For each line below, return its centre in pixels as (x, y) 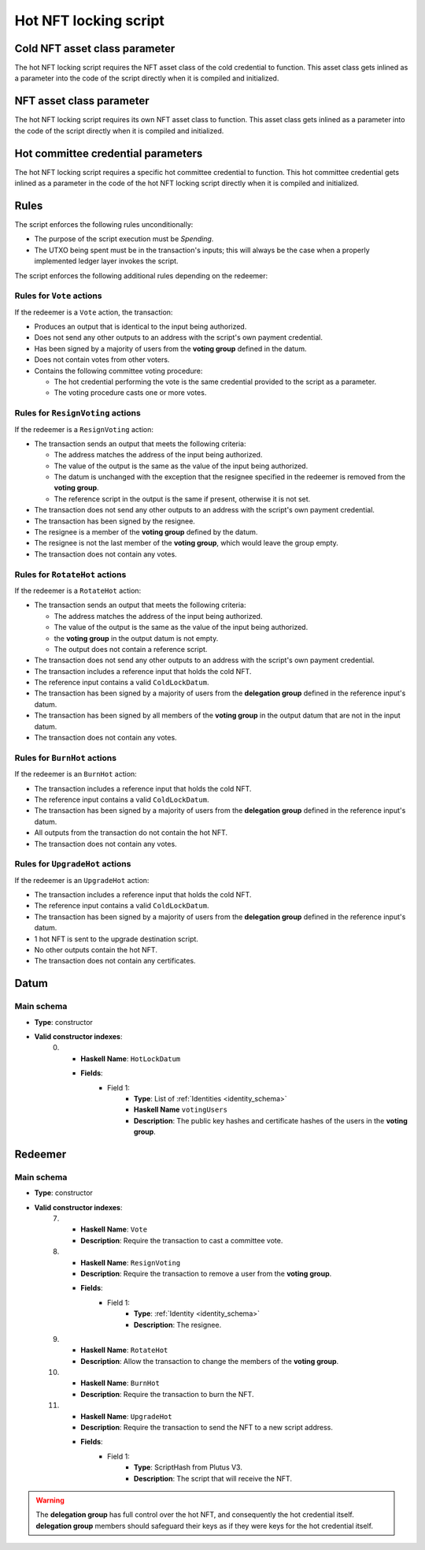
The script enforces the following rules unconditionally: (104, 224)
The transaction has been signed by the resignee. (115, 521)
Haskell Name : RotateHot (124, 1350)
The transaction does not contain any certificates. (115, 961)
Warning (50, 1500)
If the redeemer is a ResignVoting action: (84, 429)
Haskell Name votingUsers (181, 1110)
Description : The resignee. (178, 1325)
